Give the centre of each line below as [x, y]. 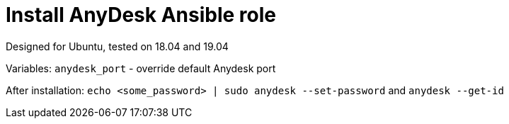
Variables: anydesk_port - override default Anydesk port [141, 68]
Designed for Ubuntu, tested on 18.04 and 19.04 [117, 46]
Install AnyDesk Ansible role [141, 15]
